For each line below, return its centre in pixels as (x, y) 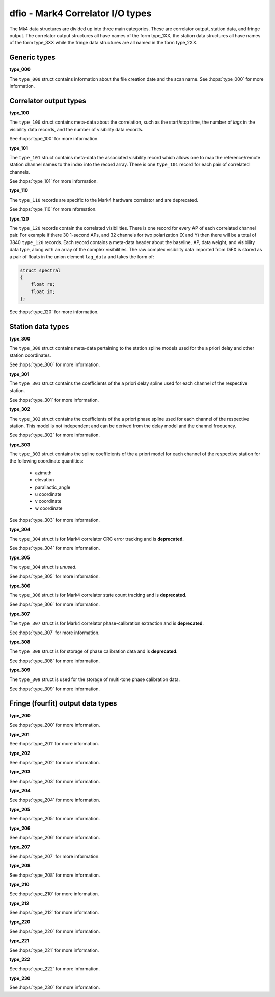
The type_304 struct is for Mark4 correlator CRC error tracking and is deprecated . (97, 539)
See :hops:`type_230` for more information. (55, 987)
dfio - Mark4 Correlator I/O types (80, 13)
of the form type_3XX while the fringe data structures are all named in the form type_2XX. (103, 43)
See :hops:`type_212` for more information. (54, 913)
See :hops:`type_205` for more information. (55, 819)
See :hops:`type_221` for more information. (54, 950)
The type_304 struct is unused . (43, 567)
